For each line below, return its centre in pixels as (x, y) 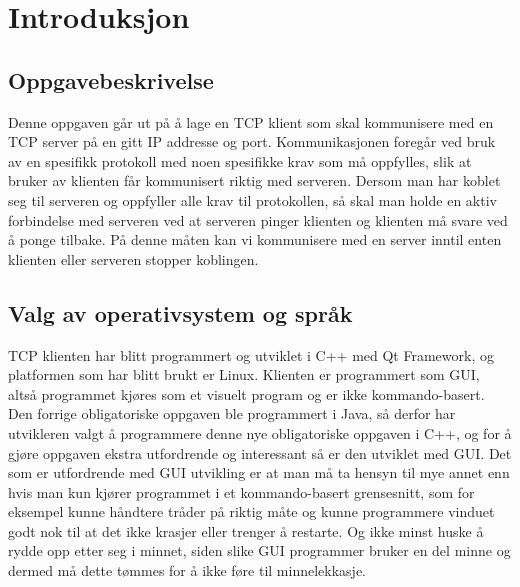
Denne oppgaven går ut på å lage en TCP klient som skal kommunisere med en (251, 121)
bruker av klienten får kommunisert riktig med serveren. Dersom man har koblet (254, 180)
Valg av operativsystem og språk (180, 312)
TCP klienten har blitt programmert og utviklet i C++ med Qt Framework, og (251, 354)
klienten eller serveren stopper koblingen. (133, 258)
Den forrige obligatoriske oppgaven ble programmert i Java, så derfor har (232, 413)
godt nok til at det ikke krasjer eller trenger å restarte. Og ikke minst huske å (246, 530)
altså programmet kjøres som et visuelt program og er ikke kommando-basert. (246, 393)
